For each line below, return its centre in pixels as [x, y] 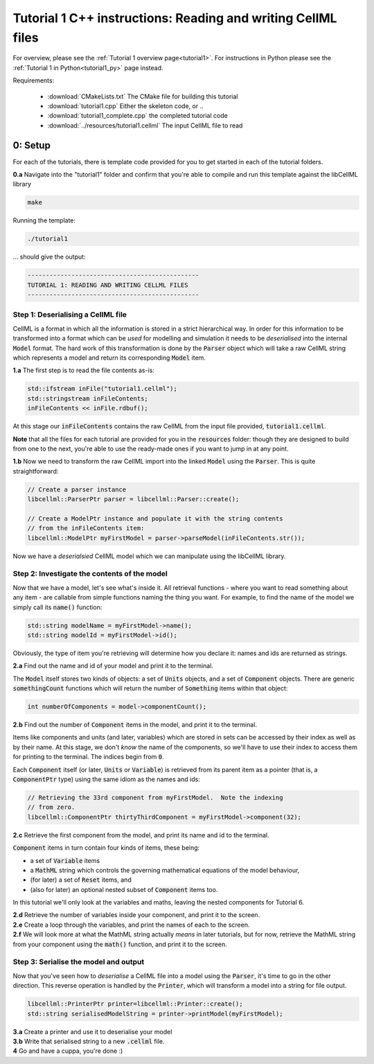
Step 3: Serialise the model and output [79, 962]
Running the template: [44, 220]
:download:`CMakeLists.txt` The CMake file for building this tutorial [143, 96]
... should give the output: [49, 257]
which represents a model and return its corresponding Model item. [109, 358]
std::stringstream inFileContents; [88, 398]
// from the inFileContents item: [86, 528]
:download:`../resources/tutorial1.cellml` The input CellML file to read [145, 125]
